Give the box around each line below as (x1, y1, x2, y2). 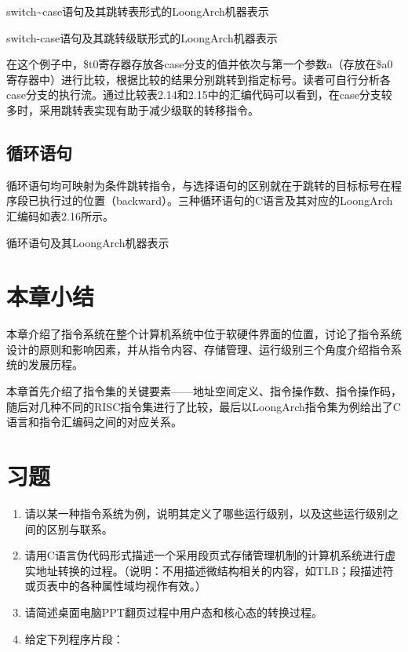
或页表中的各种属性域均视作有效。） (24, 577, 206, 594)
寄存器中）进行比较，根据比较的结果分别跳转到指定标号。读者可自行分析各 (6, 71, 391, 87)
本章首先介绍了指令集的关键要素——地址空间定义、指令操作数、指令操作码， (6, 383, 402, 399)
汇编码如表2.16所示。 (6, 207, 114, 224)
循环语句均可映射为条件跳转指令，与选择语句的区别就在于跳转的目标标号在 (6, 177, 391, 193)
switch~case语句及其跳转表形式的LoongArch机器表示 (6, 3, 269, 19)
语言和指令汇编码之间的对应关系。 (6, 413, 182, 430)
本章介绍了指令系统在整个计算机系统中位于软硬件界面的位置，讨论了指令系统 (6, 326, 402, 342)
